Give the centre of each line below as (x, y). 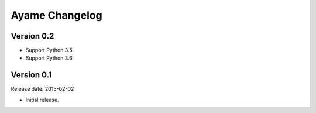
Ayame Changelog (56, 15)
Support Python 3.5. (50, 50)
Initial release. (42, 100)
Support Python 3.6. (50, 58)
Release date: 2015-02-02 (42, 89)
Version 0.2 (32, 36)
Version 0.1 (31, 75)
